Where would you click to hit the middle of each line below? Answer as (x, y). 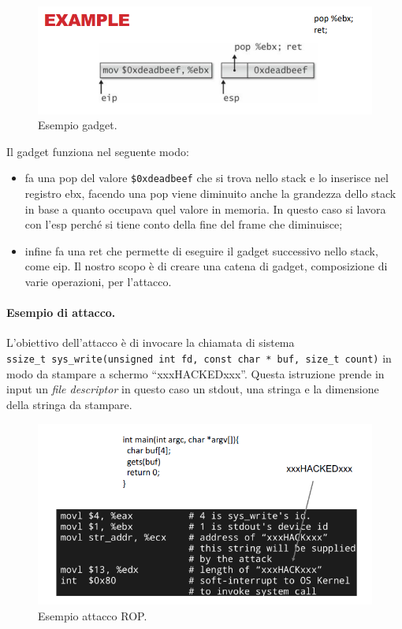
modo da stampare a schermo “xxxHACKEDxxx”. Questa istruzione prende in (195, 373)
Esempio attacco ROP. (93, 615)
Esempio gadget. (78, 125)
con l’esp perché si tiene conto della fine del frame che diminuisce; (184, 224)
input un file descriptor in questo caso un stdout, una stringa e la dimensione (193, 389)
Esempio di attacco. (61, 313)
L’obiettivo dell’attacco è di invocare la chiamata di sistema (151, 342)
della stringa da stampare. (69, 404)
